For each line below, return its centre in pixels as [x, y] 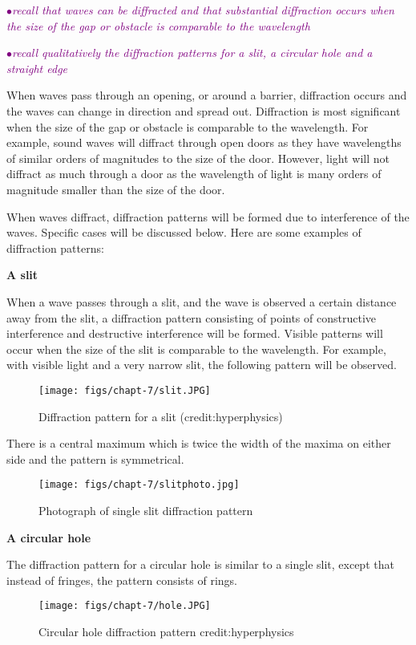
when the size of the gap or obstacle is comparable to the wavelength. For [188, 126]
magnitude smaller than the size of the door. [116, 189]
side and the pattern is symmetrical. [95, 458]
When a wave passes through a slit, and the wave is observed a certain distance [202, 301]
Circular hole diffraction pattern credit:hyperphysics [166, 631]
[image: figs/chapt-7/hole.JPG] [125, 606]
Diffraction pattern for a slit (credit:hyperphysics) [161, 416]
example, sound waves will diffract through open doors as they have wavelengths [204, 142]
